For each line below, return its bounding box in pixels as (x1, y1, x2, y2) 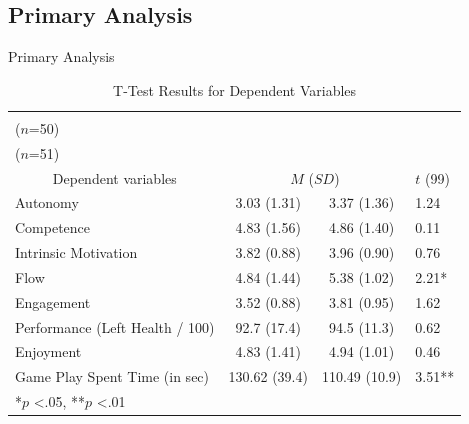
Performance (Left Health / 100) (15, 316, 215, 337)
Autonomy (15, 192, 79, 213)
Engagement (15, 291, 91, 312)
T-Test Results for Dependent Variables (113, 79, 357, 100)
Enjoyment (15, 341, 82, 362)
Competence (15, 217, 91, 238)
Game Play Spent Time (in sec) (15, 366, 210, 387)
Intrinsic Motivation (15, 242, 138, 263)
